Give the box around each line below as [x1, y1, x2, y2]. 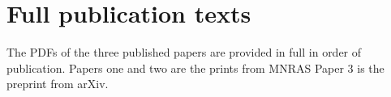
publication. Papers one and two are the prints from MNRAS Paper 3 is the [6, 59, 385, 76]
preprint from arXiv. [6, 75, 109, 92]
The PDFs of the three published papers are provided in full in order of [6, 44, 362, 61]
